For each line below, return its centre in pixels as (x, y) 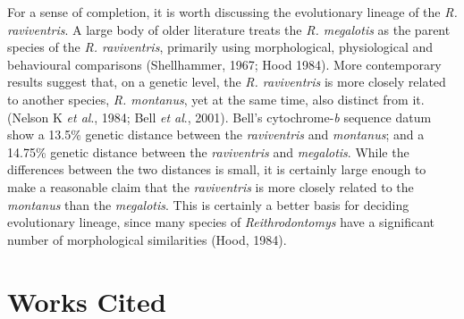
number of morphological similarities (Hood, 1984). (147, 239)
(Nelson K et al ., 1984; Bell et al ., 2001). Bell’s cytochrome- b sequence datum (219, 117)
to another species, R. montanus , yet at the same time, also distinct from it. (216, 99)
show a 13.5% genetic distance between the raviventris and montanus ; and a (216, 134)
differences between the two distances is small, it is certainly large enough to (217, 169)
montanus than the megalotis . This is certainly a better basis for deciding (208, 204)
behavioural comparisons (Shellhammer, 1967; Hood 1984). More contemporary (224, 64)
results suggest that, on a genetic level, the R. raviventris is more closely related (227, 82)
